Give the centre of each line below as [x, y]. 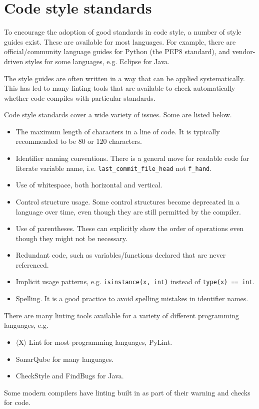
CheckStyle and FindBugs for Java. [70, 376]
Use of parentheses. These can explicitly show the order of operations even [130, 228]
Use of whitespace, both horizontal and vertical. [89, 185]
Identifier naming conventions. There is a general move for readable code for [132, 158]
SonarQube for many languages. [65, 359]
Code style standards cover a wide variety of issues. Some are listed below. [118, 115]
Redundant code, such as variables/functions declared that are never [121, 255]
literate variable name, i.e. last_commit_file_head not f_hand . [114, 168]
